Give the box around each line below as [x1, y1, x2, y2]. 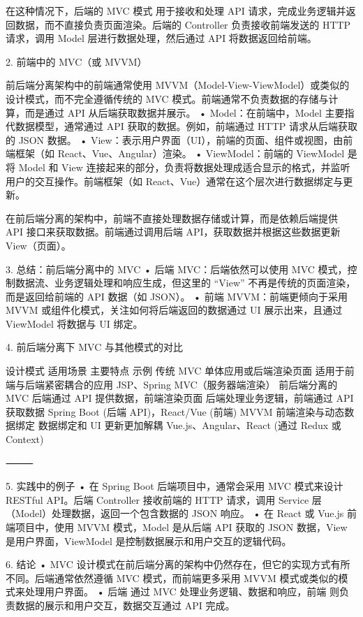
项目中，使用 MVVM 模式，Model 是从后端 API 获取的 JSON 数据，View [15, 520, 348, 534]
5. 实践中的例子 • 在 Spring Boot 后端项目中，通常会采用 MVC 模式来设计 [6, 479, 343, 493]
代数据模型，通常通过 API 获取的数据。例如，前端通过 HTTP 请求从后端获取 [6, 119, 357, 133]
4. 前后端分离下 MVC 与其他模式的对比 [6, 340, 183, 354]
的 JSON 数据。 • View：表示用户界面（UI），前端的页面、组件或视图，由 [6, 132, 343, 147]
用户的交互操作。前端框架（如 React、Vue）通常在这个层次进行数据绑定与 [6, 173, 343, 188]
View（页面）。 [6, 238, 71, 252]
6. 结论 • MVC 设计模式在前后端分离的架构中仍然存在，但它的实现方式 [6, 557, 331, 572]
